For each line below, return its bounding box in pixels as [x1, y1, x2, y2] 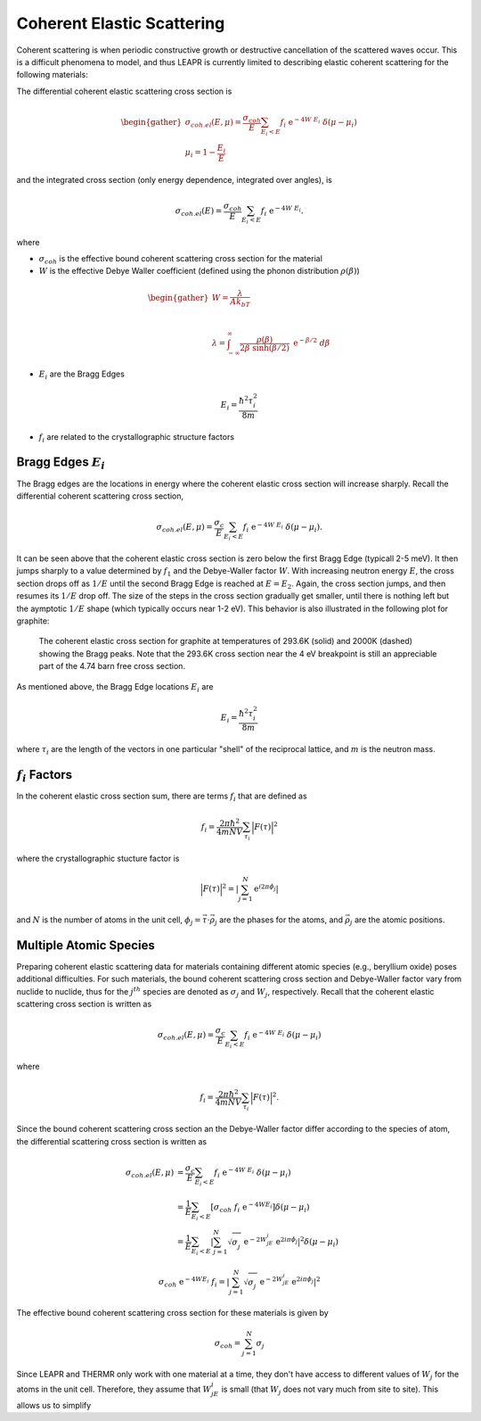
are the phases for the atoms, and [218, 914, 343, 925]
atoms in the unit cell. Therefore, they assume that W [16, 1384, 212, 1394]
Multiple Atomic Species [16, 938, 155, 953]
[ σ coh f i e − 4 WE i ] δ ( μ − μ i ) [210, 1201, 310, 1214]
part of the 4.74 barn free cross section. [38, 661, 186, 672]
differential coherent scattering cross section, [16, 491, 184, 501]
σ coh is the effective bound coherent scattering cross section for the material [38, 253, 322, 266]
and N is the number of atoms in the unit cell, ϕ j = [16, 914, 201, 927]
